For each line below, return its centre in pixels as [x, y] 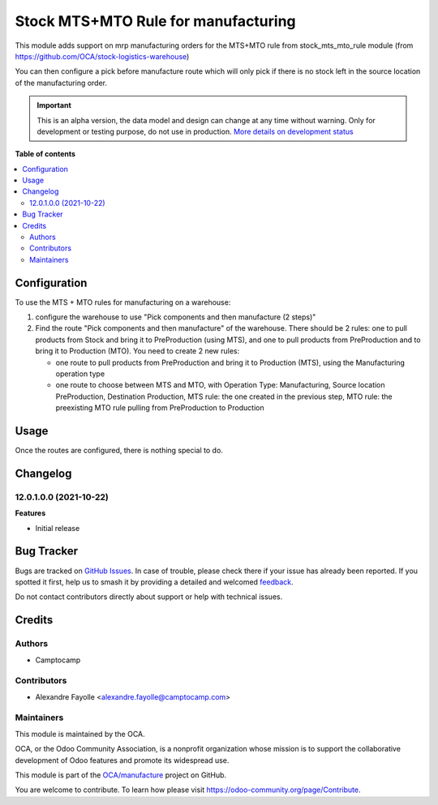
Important [54, 105]
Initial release [58, 528]
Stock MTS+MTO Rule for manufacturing [155, 21]
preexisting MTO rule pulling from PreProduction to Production [160, 408]
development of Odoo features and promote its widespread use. [122, 760]
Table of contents [45, 154]
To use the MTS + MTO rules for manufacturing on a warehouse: [123, 302]
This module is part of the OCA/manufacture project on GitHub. [121, 775]
